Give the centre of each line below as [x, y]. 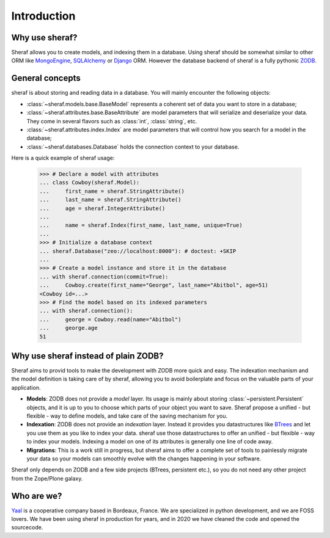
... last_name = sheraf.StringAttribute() [110, 200]
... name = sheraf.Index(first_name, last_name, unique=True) [141, 225]
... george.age [68, 328]
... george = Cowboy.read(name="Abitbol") [110, 319]
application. [26, 387]
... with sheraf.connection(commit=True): [104, 277]
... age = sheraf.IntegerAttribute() [102, 208]
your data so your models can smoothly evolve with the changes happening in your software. [144, 459]
